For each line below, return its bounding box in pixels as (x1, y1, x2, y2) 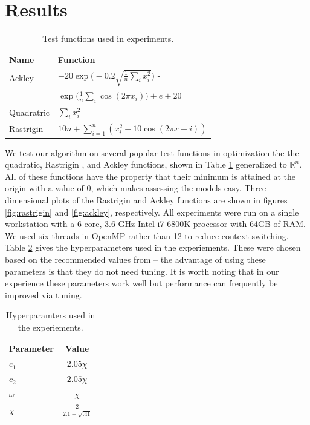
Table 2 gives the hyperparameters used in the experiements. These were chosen (5, 241, 301, 254)
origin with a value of (5, 182, 84, 194)
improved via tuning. (5, 288, 82, 301)
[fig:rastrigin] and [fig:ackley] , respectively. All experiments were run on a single (5, 205, 299, 218)
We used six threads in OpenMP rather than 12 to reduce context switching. (5, 229, 289, 242)
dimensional (5, 194, 49, 206)
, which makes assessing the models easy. (91, 182, 242, 194)
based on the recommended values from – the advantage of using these (5, 253, 266, 265)
